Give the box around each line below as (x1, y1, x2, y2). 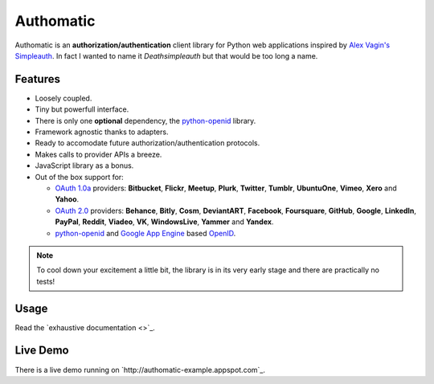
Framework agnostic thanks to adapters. (35, 127, 169, 137)
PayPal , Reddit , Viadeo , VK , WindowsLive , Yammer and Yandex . (55, 217, 274, 227)
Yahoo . (55, 194, 80, 204)
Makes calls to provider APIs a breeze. (35, 149, 162, 159)
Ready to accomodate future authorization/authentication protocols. (35, 138, 260, 148)
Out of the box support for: (35, 172, 124, 182)
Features (14, 72, 60, 86)
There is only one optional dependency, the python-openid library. (35, 116, 256, 125)
